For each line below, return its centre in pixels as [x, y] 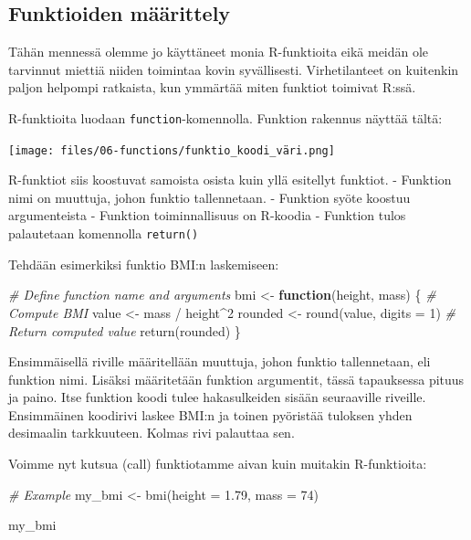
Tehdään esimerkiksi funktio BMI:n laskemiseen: [144, 264]
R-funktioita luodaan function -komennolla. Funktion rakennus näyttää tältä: [225, 117]
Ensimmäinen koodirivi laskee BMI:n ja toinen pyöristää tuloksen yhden [210, 414]
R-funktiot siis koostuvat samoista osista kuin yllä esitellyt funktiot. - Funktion [230, 180]
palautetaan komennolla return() [104, 233]
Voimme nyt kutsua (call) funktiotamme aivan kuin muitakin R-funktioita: [218, 464]
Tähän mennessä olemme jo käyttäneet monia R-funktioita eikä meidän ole [219, 52]
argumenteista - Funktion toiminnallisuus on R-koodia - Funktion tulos [207, 215]
